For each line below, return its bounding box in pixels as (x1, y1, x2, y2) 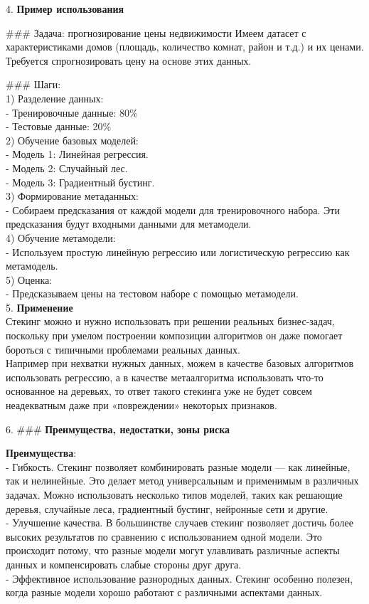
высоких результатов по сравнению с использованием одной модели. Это (6, 529, 322, 544)
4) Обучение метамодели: (6, 230, 116, 245)
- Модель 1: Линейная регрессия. (6, 147, 149, 161)
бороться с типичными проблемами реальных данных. (6, 341, 240, 356)
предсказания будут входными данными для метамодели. (6, 216, 252, 231)
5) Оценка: (6, 272, 53, 287)
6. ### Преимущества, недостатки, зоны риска (6, 421, 230, 436)
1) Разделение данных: (6, 90, 104, 105)
